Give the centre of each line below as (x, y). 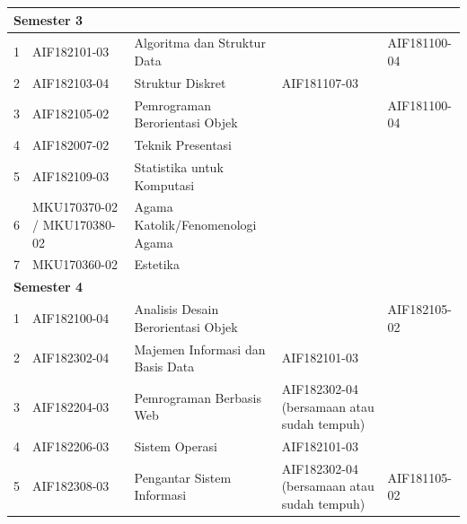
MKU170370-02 (75, 207)
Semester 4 (48, 287)
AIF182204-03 (71, 406)
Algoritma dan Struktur (200, 43)
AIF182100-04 (71, 317)
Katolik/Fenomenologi (195, 224)
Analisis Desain (176, 309)
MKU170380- (79, 224)
